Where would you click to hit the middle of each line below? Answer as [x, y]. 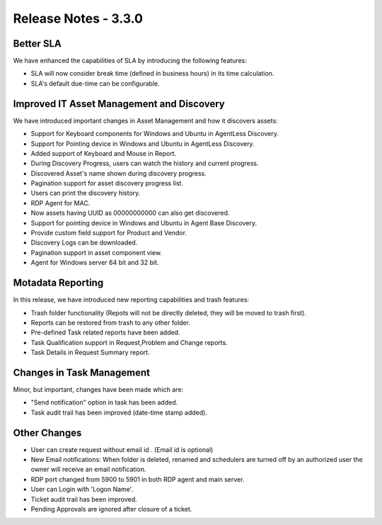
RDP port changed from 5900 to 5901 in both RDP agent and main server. [138, 479]
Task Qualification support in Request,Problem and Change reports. [129, 342]
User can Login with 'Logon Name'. [82, 490]
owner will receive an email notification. [88, 469]
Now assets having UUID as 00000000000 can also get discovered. [130, 213]
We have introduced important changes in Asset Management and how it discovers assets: [146, 120]
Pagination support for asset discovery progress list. [107, 184]
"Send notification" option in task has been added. [104, 402]
